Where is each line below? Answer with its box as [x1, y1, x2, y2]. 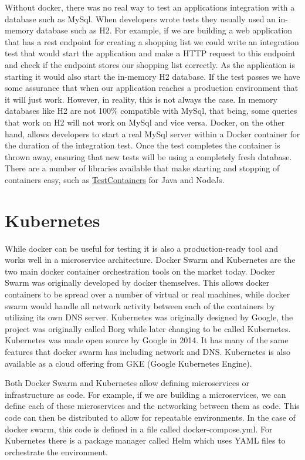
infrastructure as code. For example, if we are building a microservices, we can [5, 388, 286, 400]
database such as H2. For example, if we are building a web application [36, 24, 293, 36]
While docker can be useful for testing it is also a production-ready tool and [5, 242, 278, 254]
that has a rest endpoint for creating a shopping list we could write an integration [5, 35, 299, 48]
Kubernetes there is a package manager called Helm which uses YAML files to [5, 434, 286, 447]
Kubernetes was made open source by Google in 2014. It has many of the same [5, 334, 289, 346]
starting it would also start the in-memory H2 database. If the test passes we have [5, 70, 300, 82]
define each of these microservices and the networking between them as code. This [5, 400, 300, 412]
